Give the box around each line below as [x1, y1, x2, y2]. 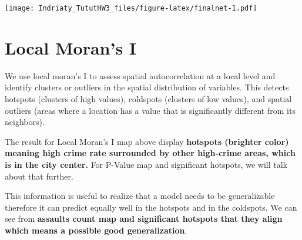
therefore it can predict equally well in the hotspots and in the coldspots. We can [5, 201, 297, 213]
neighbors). [5, 116, 45, 128]
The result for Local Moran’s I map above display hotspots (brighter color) [5, 135, 289, 147]
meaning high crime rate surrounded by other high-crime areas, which [5, 147, 296, 159]
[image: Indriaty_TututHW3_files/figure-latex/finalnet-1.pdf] [5, 4, 257, 12]
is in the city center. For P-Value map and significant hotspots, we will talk [5, 158, 287, 170]
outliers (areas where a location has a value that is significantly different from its [5, 104, 296, 116]
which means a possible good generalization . [5, 224, 187, 236]
